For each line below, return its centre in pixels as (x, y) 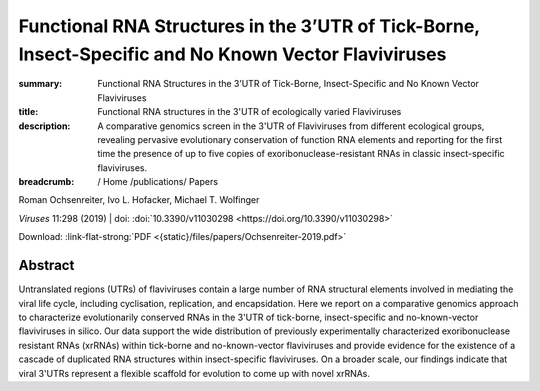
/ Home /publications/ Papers (158, 182)
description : (44, 126)
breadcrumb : (46, 182)
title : (28, 112)
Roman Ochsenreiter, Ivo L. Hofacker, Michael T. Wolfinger (139, 200)
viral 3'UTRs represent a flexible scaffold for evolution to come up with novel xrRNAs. (194, 373)
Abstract (46, 265)
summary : (40, 84)
